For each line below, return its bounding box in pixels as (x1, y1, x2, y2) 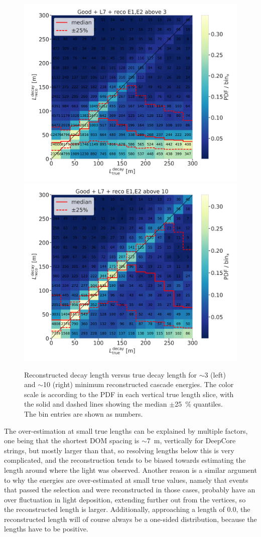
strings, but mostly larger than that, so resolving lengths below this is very (4, 445, 234, 455)
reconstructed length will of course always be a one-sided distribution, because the (4, 513, 257, 524)
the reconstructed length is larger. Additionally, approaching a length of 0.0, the (4, 504, 250, 514)
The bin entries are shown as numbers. (24, 408, 143, 419)
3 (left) (204, 369, 226, 380)
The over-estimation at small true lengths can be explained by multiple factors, (4, 425, 248, 436)
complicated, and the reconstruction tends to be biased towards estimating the (4, 455, 246, 465)
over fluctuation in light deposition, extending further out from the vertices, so (4, 494, 246, 504)
